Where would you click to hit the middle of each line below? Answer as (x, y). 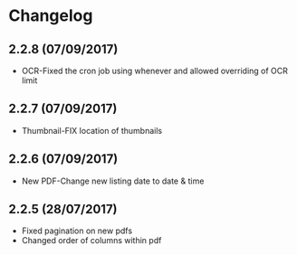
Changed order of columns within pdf (91, 241)
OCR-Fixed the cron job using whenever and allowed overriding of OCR (155, 71)
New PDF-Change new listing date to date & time (113, 181)
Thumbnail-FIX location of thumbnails (92, 130)
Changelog (51, 16)
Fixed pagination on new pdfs (77, 231)
